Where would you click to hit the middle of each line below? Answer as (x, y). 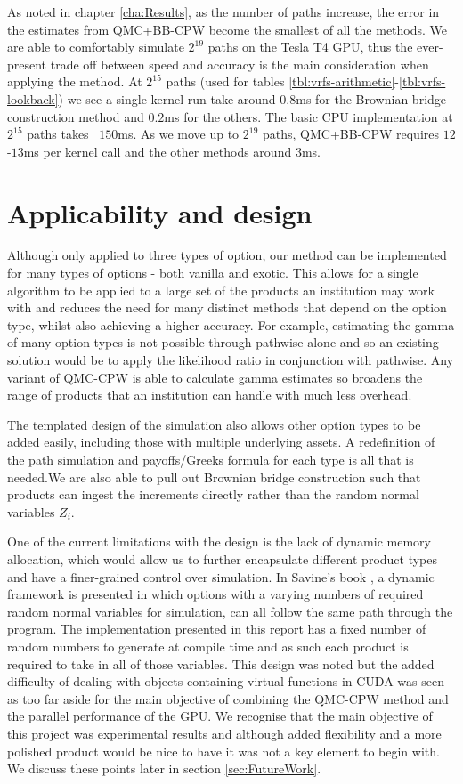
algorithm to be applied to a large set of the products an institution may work (221, 290)
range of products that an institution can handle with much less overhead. (210, 395)
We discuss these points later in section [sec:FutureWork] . (164, 768)
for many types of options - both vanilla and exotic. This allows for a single (213, 273)
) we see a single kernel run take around (167, 98)
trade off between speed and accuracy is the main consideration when (240, 64)
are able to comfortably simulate (96, 47)
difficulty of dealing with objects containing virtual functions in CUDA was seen (226, 681)
